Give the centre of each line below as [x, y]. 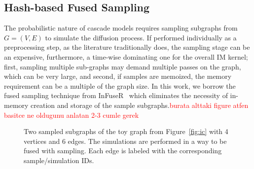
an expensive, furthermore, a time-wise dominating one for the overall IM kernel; [126, 56]
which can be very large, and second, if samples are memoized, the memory [118, 76]
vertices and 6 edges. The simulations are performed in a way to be [125, 141]
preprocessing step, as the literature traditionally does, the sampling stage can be [127, 47]
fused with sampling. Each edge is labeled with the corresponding [123, 151]
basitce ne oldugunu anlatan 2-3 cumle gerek [72, 115]
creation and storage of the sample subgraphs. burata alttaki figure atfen [140, 105]
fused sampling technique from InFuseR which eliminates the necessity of [116, 95]
